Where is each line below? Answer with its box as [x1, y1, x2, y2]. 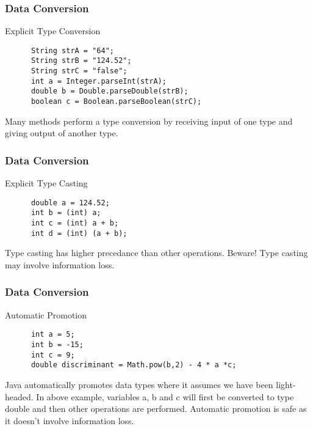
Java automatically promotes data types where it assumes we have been [5, 378, 273, 391]
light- [276, 378, 296, 391]
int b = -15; [31, 340, 84, 350]
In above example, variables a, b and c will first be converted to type [36, 390, 294, 403]
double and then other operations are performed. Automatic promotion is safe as [5, 402, 307, 415]
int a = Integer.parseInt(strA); [31, 76, 167, 86]
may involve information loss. [5, 258, 115, 271]
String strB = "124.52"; [31, 56, 132, 65]
